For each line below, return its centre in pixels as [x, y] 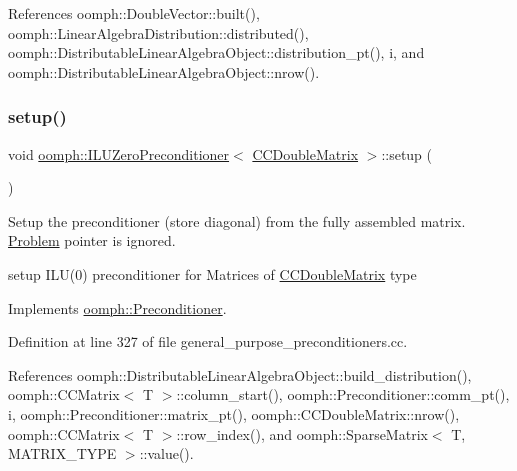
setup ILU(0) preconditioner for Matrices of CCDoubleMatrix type [212, 273]
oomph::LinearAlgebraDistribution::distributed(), [158, 32]
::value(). [166, 453]
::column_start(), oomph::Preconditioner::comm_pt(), [343, 394]
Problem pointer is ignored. [92, 240]
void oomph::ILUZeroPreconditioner [119, 153]
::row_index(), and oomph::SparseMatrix [302, 433]
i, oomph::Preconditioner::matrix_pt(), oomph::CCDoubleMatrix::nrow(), [234, 413]
